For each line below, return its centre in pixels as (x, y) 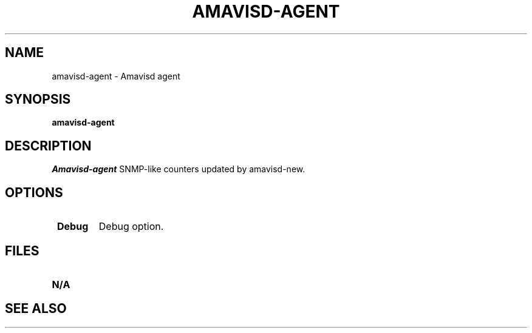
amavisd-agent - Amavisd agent (116, 76)
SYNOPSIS (38, 99)
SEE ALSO (36, 309)
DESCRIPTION (48, 146)
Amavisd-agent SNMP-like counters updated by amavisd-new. (179, 169)
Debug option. (131, 227)
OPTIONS (34, 192)
